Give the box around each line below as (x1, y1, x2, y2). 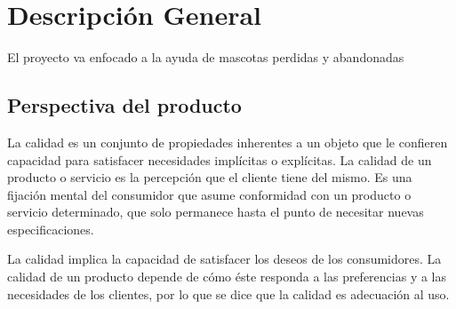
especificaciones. (7, 219, 94, 238)
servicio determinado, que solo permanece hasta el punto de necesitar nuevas (7, 202, 424, 221)
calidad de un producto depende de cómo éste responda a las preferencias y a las (7, 267, 447, 286)
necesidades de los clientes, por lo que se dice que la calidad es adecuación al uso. (7, 284, 450, 303)
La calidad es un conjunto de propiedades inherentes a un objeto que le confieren (7, 132, 448, 151)
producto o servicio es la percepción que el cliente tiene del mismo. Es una (7, 168, 412, 186)
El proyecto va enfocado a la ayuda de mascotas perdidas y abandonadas (7, 48, 404, 67)
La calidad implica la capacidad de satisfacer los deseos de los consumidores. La (7, 250, 442, 268)
